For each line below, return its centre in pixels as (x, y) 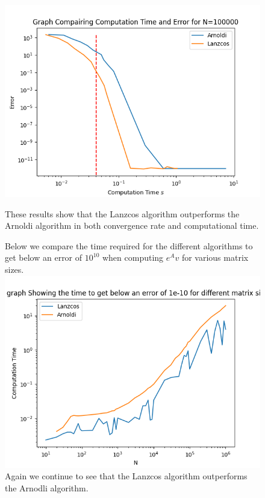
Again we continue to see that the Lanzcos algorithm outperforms (126, 476)
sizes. (14, 269)
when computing (133, 257)
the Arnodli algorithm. (47, 487)
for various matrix (215, 257)
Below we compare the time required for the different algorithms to (129, 245)
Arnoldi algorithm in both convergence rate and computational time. (132, 225)
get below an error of (44, 257)
